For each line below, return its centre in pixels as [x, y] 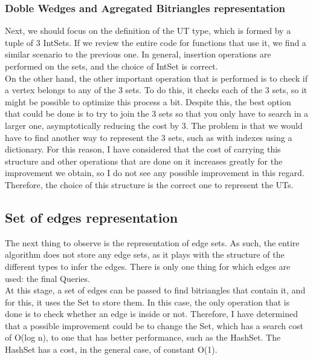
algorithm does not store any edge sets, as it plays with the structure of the [145, 254]
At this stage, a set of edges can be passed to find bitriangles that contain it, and [155, 290]
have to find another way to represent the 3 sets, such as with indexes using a [149, 137]
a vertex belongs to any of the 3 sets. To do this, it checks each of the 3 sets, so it [156, 90]
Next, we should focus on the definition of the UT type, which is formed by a [148, 31]
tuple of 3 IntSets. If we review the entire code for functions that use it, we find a [156, 42]
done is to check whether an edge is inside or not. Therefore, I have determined [151, 314]
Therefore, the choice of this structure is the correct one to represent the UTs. [149, 184]
